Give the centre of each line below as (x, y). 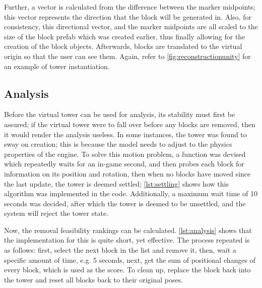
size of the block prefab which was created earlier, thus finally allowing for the (125, 36)
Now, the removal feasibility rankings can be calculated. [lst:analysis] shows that (128, 230)
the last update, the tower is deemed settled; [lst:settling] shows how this (116, 183)
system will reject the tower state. (56, 213)
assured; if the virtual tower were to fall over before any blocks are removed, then (130, 124)
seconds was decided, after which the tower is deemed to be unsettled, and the (125, 203)
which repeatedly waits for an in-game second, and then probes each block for (124, 164)
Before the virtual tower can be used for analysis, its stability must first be (120, 114)
